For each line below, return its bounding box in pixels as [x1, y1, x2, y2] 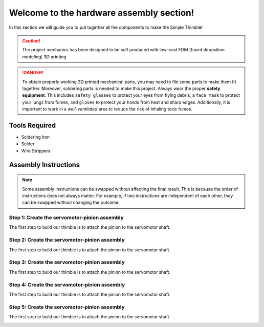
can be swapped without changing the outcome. [22, 199, 120, 205]
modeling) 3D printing [22, 54, 66, 60]
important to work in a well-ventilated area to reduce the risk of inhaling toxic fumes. [22, 106, 193, 112]
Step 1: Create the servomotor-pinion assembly [9, 214, 124, 221]
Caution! [22, 38, 41, 44]
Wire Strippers [21, 148, 51, 153]
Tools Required [9, 121, 56, 130]
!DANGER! [22, 70, 44, 76]
